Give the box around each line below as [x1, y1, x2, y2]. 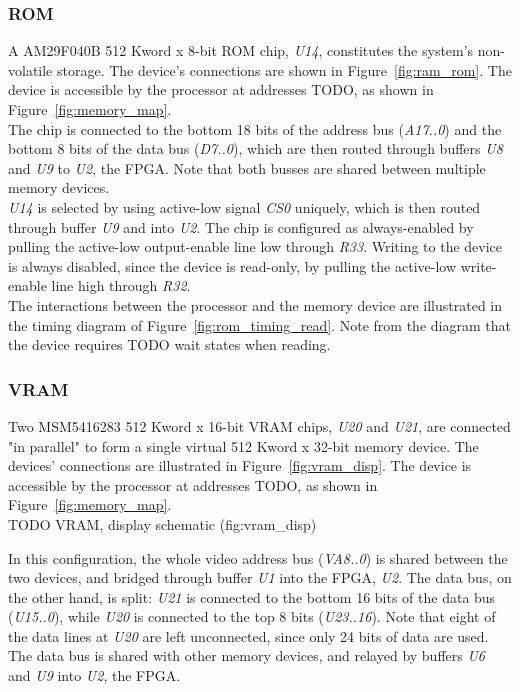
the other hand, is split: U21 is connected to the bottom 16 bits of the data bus [8, 586, 496, 607]
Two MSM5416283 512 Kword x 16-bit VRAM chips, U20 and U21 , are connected [8, 415, 511, 436]
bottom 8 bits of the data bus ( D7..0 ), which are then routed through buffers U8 [8, 138, 503, 159]
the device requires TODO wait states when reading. [8, 334, 331, 355]
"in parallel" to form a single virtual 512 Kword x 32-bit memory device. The [8, 435, 479, 456]
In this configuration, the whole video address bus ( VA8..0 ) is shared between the [8, 547, 508, 568]
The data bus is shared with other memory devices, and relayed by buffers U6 [8, 645, 485, 666]
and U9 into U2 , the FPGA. [8, 665, 181, 686]
